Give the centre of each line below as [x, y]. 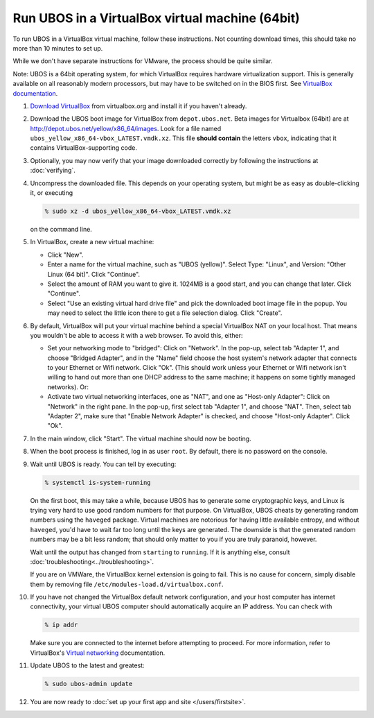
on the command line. [61, 229]
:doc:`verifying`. [53, 171]
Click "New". [65, 255]
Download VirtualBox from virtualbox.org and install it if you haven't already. [139, 106]
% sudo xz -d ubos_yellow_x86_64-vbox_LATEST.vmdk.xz [138, 211]
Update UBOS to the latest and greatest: [87, 665]
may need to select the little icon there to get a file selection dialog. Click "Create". [165, 313]
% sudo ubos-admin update [89, 684]
